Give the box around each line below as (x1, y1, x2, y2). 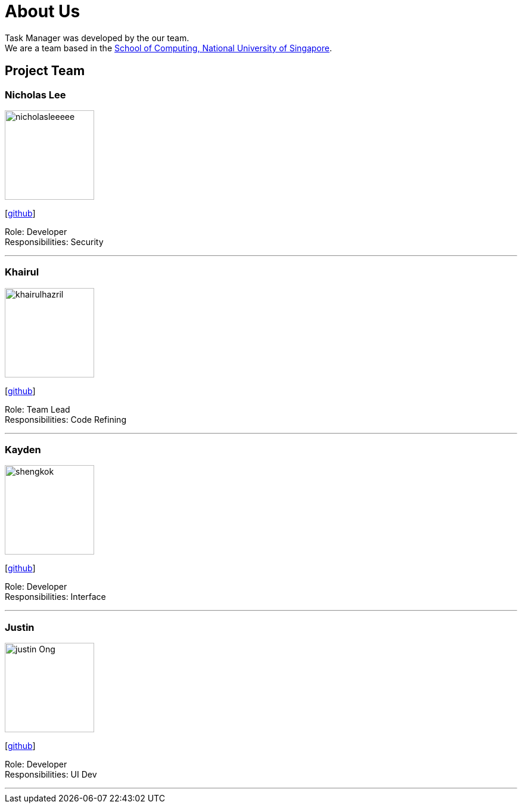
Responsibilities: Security (5, 236, 104, 247)
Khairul (5, 266, 39, 278)
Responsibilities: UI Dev (5, 769, 97, 780)
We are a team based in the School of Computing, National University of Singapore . (5, 42, 333, 53)
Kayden (5, 444, 41, 456)
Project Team (5, 63, 85, 79)
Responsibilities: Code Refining (5, 414, 126, 425)
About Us (5, 1, 80, 21)
